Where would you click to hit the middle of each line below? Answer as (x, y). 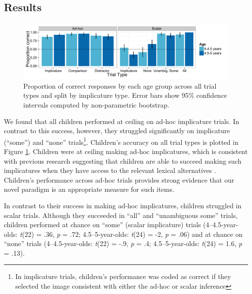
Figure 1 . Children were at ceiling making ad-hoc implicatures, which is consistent (126, 151)
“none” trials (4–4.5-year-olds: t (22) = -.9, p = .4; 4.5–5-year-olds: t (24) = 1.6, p (123, 243)
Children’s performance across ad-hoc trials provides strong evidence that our (119, 179)
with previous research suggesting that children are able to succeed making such (123, 161)
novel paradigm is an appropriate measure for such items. (89, 189)
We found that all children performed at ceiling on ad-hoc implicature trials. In (122, 121)
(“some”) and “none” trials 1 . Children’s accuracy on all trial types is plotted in (121, 141)
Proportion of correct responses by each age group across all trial (120, 85)
